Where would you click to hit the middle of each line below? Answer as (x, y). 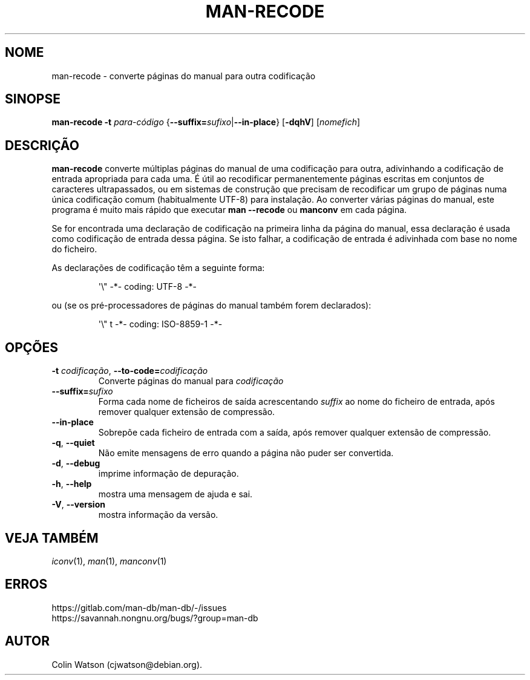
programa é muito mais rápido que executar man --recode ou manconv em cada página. (229, 210)
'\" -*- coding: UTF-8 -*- (148, 287)
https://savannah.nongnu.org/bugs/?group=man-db (155, 618)
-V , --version (78, 505)
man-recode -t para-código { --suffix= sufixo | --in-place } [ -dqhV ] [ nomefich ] (206, 122)
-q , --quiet (73, 443)
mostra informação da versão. (158, 515)
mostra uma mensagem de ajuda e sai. (175, 494)
